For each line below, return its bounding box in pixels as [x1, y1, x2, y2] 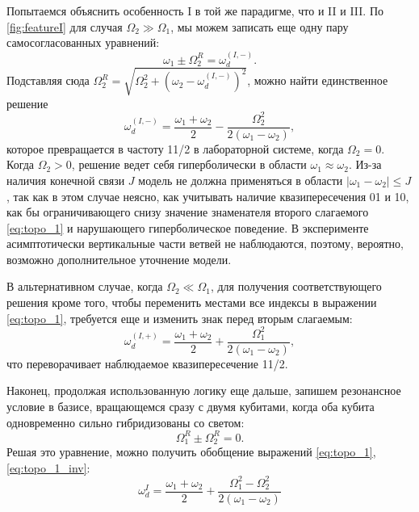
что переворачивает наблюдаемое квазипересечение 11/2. [6, 355, 288, 371]
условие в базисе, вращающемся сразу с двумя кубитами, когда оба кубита [6, 398, 375, 414]
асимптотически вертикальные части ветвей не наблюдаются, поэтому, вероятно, [6, 235, 404, 252]
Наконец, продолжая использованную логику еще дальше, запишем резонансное [6, 382, 401, 399]
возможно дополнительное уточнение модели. [6, 250, 232, 267]
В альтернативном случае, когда [6, 278, 163, 295]
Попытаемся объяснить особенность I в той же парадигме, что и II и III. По [6, 2, 384, 19]
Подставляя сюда [6, 72, 90, 89]
